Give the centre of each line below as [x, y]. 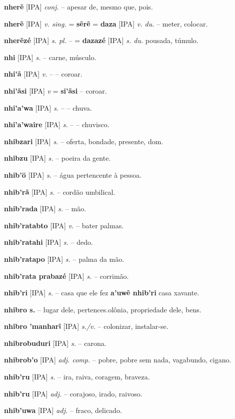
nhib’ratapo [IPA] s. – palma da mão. [64, 259]
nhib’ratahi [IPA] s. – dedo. [48, 242]
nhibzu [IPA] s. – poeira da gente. [57, 158]
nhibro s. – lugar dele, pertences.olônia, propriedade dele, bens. [103, 309]
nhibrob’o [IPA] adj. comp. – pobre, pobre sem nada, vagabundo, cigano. [118, 360]
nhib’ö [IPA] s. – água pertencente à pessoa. [73, 174]
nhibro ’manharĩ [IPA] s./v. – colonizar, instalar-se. [86, 326]
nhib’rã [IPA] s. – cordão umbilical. [60, 191]
